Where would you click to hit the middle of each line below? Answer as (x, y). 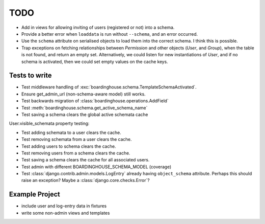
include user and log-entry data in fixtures (64, 206)
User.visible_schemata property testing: (49, 123)
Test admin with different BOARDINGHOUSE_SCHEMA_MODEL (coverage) (96, 167)
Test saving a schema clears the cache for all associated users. (85, 160)
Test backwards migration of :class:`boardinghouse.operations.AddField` (95, 101)
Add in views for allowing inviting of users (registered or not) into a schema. (98, 27)
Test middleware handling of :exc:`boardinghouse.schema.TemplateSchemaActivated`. (109, 87)
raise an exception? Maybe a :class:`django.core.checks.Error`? (85, 180)
